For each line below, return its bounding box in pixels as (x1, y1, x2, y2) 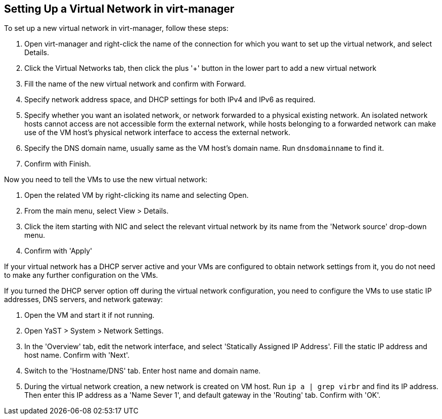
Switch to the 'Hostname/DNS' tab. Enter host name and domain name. (24, 366, 261, 375)
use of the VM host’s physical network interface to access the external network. (24, 128, 291, 137)
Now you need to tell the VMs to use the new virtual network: (4, 175, 207, 184)
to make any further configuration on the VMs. (4, 271, 158, 280)
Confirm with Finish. (24, 159, 91, 169)
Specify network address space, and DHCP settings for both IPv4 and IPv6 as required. (24, 95, 316, 104)
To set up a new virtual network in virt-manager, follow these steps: (4, 24, 229, 33)
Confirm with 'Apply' (24, 246, 93, 256)
